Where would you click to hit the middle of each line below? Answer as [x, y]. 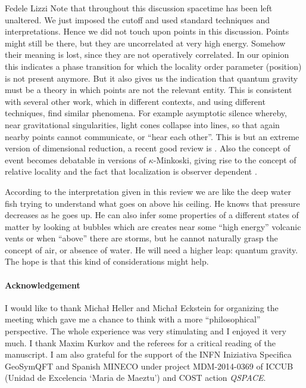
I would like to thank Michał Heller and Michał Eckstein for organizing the [142, 307]
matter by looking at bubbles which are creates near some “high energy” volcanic [153, 226]
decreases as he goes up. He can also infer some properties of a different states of [152, 215]
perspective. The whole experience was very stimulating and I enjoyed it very [146, 331]
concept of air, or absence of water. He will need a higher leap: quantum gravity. [152, 249]
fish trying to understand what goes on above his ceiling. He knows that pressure [152, 203]
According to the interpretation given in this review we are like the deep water [148, 191]
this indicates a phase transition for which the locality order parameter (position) [153, 66]
